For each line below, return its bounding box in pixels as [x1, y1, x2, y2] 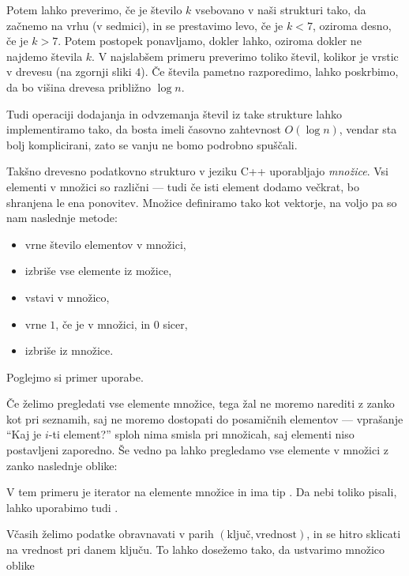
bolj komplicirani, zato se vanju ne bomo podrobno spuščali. [6, 136, 298, 152]
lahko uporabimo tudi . [6, 499, 118, 515]
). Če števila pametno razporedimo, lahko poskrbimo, [141, 63, 399, 80]
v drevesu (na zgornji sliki [6, 63, 132, 80]
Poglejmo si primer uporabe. [6, 368, 144, 385]
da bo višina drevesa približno [6, 78, 152, 95]
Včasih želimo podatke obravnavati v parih [6, 525, 214, 542]
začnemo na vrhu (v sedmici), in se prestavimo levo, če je [6, 17, 283, 33]
